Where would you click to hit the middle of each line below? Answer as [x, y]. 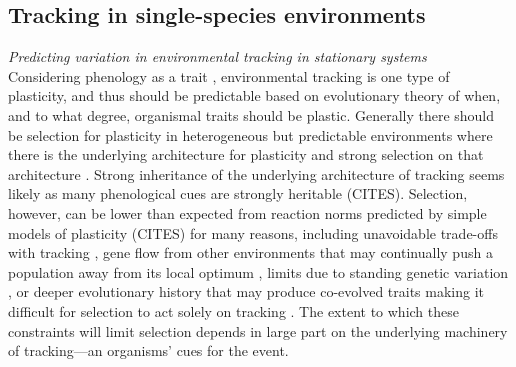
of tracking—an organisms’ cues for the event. [148, 350]
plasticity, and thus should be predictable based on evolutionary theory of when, [254, 95]
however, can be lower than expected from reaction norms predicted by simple [247, 212]
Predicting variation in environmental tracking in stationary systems [217, 56]
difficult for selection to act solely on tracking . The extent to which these [233, 310]
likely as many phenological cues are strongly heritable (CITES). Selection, [238, 193]
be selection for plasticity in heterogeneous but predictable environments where [250, 134]
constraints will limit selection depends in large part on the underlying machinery [258, 330]
